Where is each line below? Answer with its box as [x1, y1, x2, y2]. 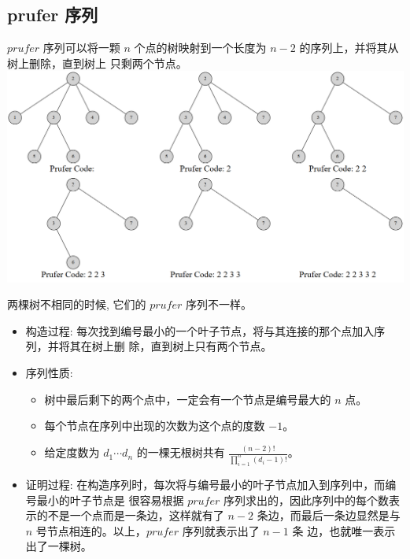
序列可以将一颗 [42, 39, 120, 56]
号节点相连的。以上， [35, 522, 146, 539]
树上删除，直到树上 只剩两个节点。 [7, 54, 187, 71]
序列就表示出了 [182, 522, 260, 539]
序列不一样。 [186, 296, 253, 313]
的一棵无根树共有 [136, 444, 225, 461]
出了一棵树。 [25, 538, 92, 554]
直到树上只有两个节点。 [150, 338, 272, 354]
